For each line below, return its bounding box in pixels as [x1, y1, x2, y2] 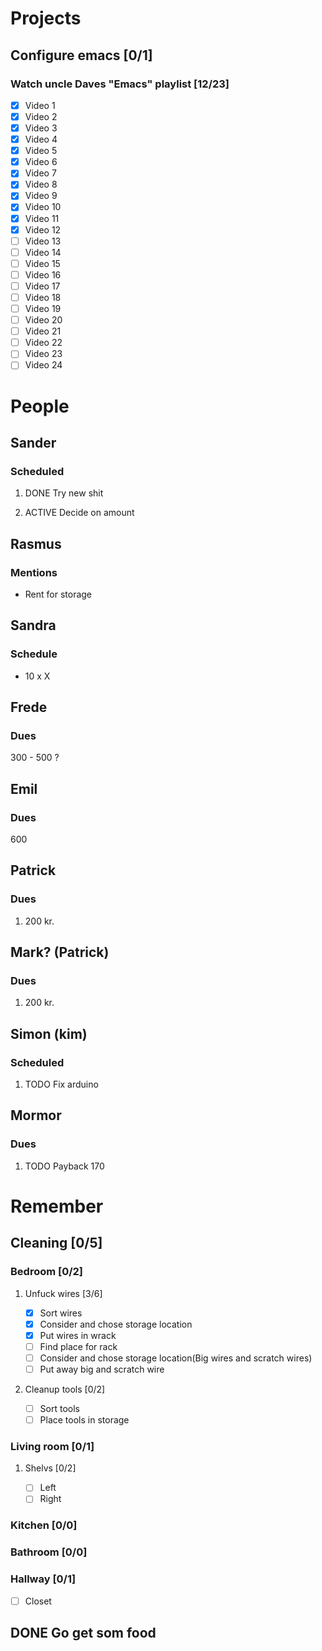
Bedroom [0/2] [10, 1265, 84, 1279]
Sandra [10, 617, 57, 634]
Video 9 [24, 190, 58, 202]
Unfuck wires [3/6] [24, 1287, 103, 1299]
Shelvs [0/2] [24, 1462, 77, 1474]
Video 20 [24, 314, 63, 326]
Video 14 [24, 246, 62, 258]
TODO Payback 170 [24, 1160, 105, 1172]
